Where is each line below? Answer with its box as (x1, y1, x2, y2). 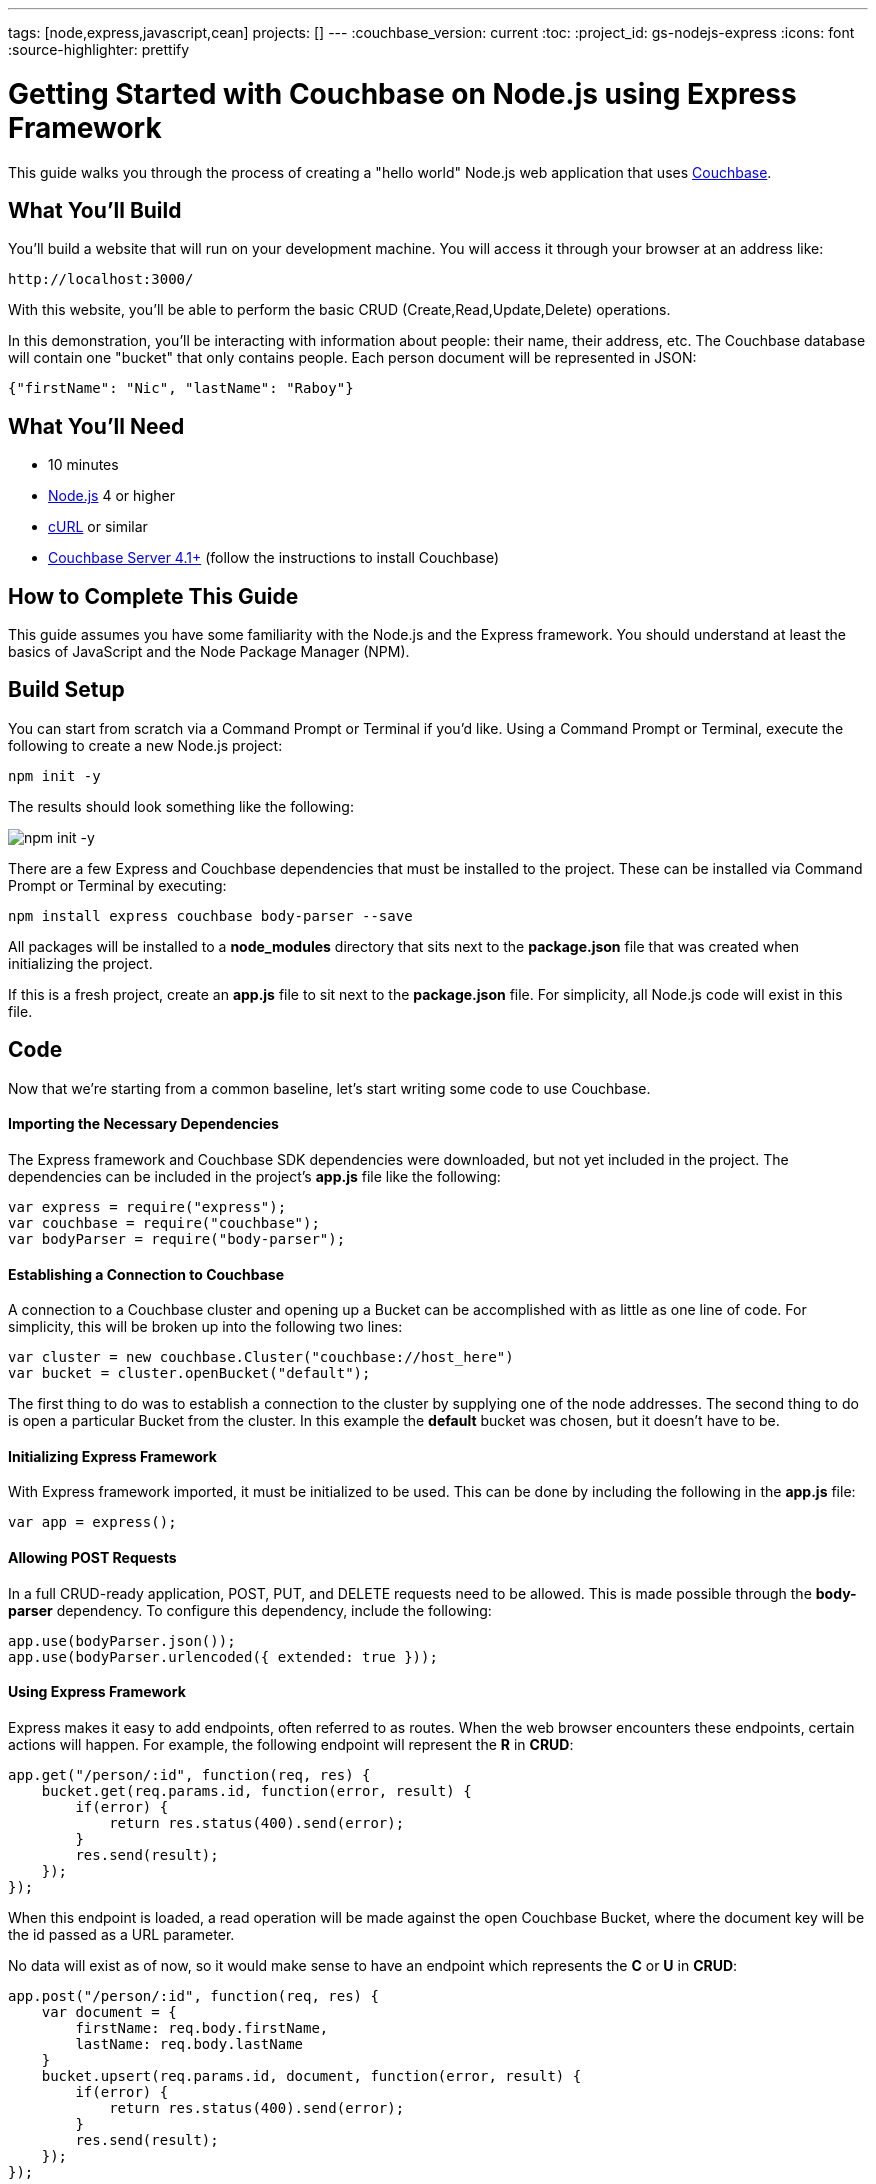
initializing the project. (8, 954, 153, 972)
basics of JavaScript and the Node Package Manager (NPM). (8, 643, 410, 661)
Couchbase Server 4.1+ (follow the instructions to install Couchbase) (48, 549, 500, 567)
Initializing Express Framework (8, 1447, 217, 1465)
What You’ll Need (8, 413, 185, 439)
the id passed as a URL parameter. (8, 1925, 235, 1943)
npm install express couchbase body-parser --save (8, 907, 413, 924)
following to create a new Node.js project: (8, 736, 283, 754)
